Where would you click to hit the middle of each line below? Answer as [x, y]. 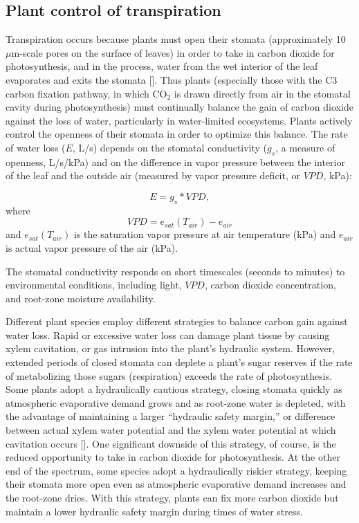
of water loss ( [36, 147]
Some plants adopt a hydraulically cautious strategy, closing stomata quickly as [174, 389]
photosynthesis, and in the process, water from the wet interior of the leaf [162, 66]
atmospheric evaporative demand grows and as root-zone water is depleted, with [176, 402]
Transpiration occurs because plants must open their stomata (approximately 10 [176, 39]
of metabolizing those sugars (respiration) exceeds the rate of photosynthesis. [169, 375]
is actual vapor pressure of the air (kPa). [92, 247]
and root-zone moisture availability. [81, 298]
